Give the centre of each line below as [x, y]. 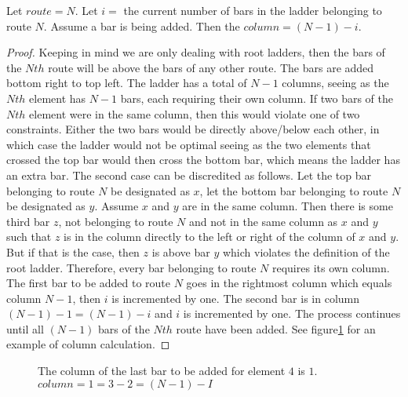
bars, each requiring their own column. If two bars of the [257, 98]
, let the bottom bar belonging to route [294, 190]
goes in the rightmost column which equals [289, 283]
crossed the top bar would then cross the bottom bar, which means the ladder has [203, 160]
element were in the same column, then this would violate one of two [195, 113]
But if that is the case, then [73, 251]
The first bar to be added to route [89, 283]
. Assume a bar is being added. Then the [142, 25]
